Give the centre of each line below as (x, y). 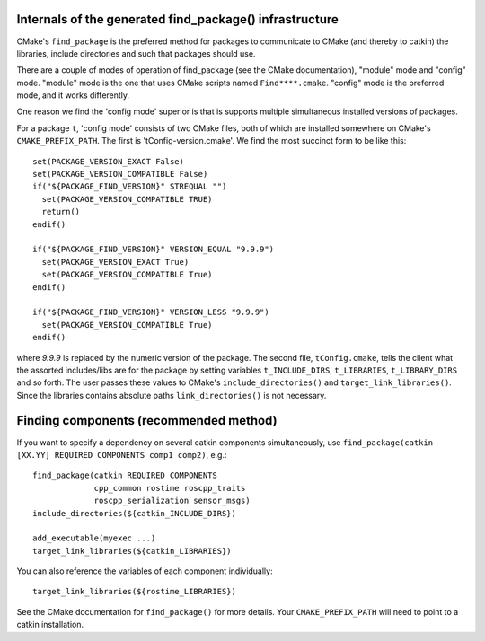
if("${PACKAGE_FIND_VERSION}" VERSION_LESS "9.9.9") (151, 312)
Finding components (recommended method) (147, 421)
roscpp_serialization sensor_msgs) (172, 501)
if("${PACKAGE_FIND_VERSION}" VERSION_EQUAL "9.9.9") (153, 250)
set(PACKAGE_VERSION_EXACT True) (115, 262)
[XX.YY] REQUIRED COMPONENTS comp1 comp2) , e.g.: (122, 454)
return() (61, 212)
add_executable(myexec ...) (94, 538)
